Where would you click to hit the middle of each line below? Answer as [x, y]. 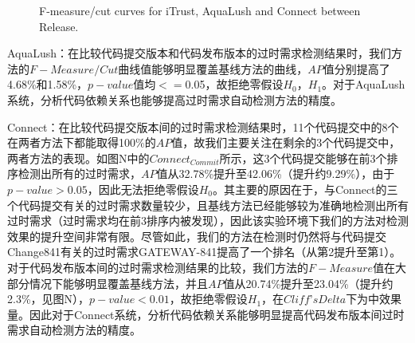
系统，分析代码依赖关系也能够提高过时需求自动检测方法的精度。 [174, 99]
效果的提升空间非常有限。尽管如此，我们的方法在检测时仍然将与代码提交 [197, 236]
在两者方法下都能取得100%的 [82, 142]
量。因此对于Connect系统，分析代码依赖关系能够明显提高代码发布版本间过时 [206, 314]
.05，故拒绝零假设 [237, 84]
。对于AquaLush [364, 84]
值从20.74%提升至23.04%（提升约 [308, 283]
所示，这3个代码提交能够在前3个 [303, 158]
